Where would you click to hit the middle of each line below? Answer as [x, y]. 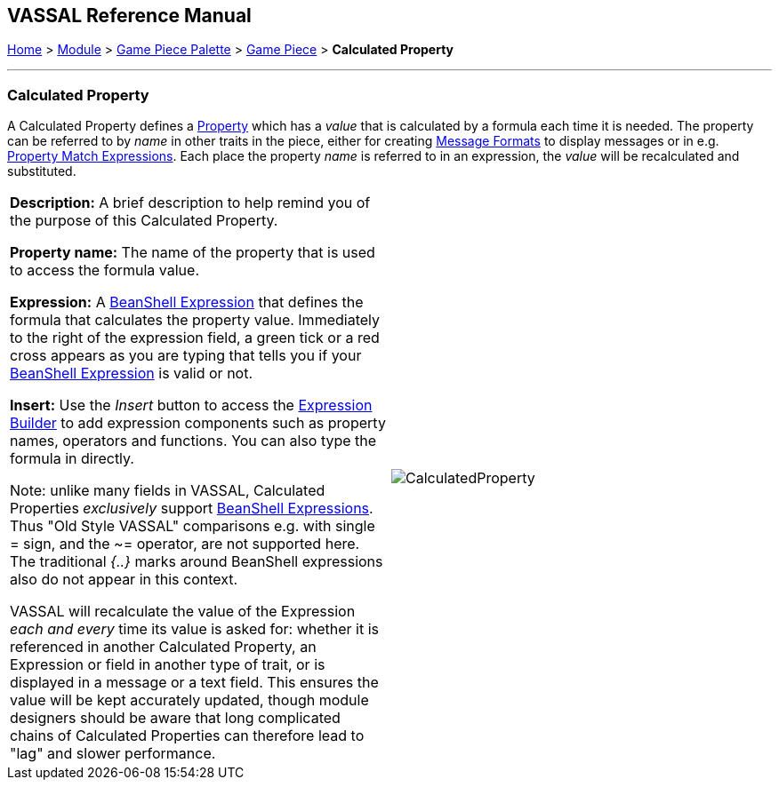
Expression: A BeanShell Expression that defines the [187, 302]
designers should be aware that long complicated [175, 718]
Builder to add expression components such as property [198, 423]
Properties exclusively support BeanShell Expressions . [192, 509]
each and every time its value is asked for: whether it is [195, 629]
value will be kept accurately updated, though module [189, 700]
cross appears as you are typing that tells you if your [186, 356]
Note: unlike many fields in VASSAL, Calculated [168, 491]
